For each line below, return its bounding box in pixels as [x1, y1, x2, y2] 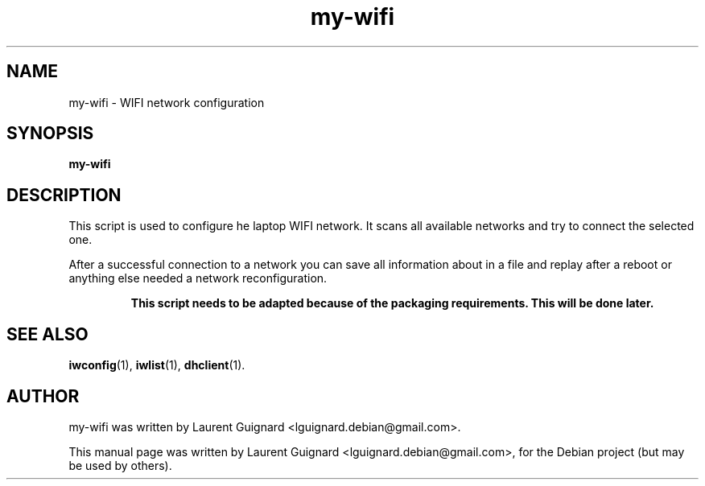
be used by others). [68, 458, 172, 472]
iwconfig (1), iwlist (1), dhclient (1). [68, 358, 245, 373]
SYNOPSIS [6, 123, 94, 144]
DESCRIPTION [6, 184, 122, 205]
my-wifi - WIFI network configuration [68, 95, 265, 109]
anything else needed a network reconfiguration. [68, 271, 328, 286]
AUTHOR [6, 385, 80, 406]
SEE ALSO [6, 323, 89, 344]
